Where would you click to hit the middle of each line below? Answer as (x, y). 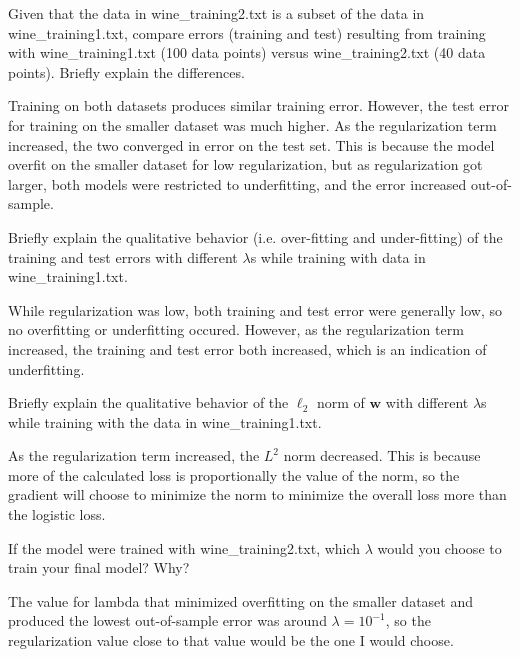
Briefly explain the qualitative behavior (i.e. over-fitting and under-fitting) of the (255, 236)
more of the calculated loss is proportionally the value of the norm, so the (234, 474)
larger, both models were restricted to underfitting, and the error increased (237, 183)
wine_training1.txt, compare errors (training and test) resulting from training (247, 32)
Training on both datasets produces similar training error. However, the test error (258, 105)
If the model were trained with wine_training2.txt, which (184, 547)
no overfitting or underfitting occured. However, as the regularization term (236, 329)
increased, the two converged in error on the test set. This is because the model (251, 144)
